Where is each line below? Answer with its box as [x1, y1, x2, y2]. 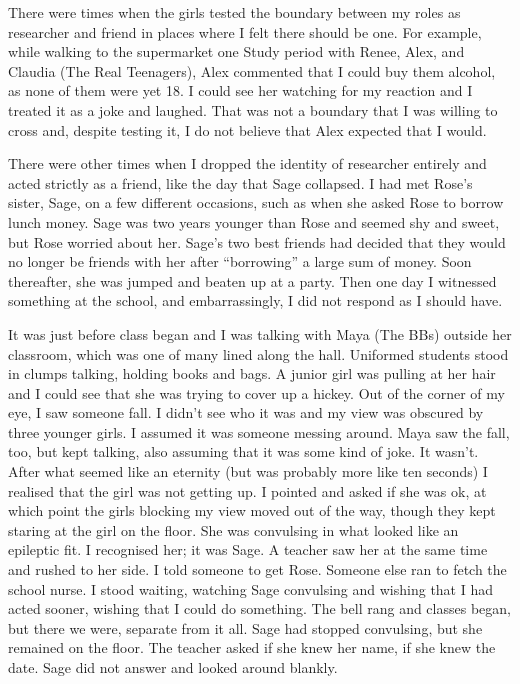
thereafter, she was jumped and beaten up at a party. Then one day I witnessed [8, 270, 497, 291]
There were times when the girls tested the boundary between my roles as [8, 2, 461, 22]
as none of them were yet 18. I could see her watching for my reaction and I [8, 80, 473, 101]
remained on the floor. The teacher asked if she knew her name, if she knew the [8, 637, 496, 658]
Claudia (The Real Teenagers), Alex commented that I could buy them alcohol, [8, 60, 496, 81]
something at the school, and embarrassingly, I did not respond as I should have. [8, 290, 503, 311]
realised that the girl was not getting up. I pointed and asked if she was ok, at [8, 480, 487, 501]
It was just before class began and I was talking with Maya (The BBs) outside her [8, 323, 512, 344]
